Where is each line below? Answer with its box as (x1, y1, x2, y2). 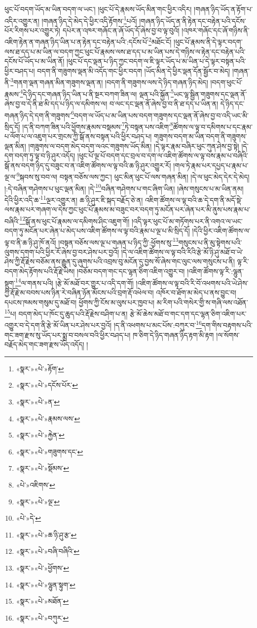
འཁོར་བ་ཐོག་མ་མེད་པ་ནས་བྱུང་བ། (156, 287, 237, 297)
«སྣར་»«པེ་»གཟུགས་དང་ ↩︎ (16, 446, 83, 456)
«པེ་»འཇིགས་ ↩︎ (16, 479, 55, 490)
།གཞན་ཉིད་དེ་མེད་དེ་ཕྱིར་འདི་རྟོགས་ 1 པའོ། (41, 14, 137, 26)
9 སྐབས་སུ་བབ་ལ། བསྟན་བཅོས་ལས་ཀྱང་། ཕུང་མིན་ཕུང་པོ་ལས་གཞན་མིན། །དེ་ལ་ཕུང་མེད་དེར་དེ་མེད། (16, 170, 250, 182)
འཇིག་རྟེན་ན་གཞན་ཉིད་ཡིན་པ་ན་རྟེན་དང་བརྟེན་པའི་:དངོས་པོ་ (4, 37, 149, 47)
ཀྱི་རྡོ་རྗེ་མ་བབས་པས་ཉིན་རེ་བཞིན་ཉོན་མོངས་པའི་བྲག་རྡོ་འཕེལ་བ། (4, 287, 154, 297)
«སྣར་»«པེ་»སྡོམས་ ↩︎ (16, 463, 69, 473)
